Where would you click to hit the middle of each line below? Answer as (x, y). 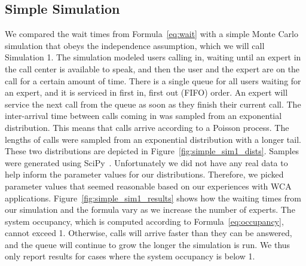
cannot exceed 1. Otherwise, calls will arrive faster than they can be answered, (149, 233)
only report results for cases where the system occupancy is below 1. (130, 256)
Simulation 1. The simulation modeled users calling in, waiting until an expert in (153, 57)
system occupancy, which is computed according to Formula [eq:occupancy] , (144, 221)
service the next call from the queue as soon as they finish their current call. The (153, 104)
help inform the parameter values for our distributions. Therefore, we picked (144, 174)
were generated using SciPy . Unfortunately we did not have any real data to (146, 162)
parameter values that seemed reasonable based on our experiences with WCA (148, 186)
